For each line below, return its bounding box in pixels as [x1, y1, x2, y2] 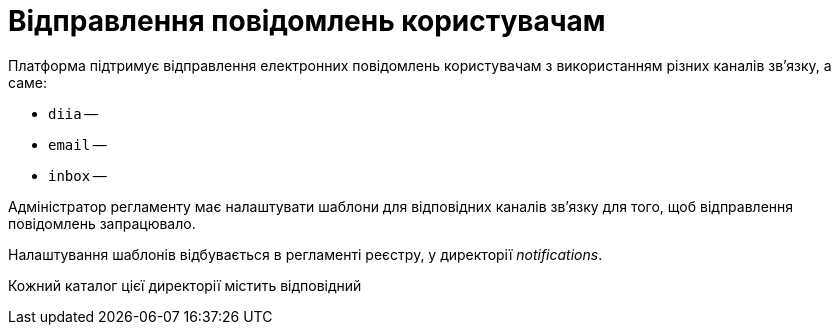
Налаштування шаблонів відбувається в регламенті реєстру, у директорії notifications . [8, 245, 603, 263]
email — [48, 135, 107, 153]
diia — [48, 104, 99, 122]
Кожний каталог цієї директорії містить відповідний [8, 276, 362, 294]
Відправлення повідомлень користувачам [8, 4, 606, 38]
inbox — [48, 166, 107, 184]
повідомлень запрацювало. [8, 214, 196, 232]
